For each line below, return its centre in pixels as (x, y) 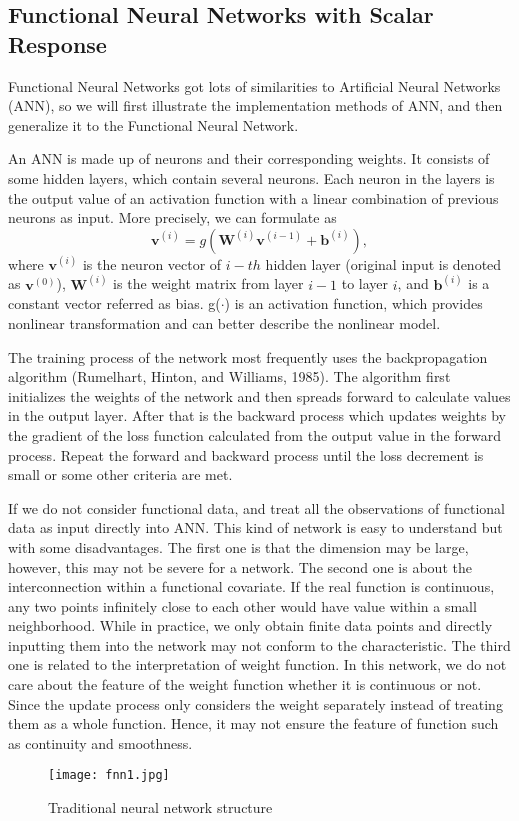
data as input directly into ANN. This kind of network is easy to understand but (255, 527)
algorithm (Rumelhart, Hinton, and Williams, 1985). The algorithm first (229, 376)
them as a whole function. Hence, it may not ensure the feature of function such (253, 723)
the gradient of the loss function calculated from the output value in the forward (255, 434)
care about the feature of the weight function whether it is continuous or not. (245, 684)
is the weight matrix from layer (208, 283)
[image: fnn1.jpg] (109, 775)
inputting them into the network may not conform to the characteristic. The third (259, 644)
